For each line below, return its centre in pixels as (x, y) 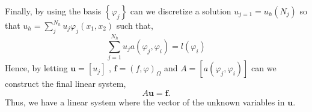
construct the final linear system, (66, 84)
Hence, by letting (36, 68)
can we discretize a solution (181, 11)
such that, (135, 25)
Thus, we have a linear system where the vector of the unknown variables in (145, 102)
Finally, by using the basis (53, 11)
